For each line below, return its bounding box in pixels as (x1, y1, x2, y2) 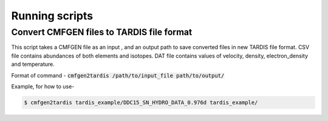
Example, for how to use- (11, 82, 75, 90)
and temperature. (11, 60, 55, 68)
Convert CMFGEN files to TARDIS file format (11, 27, 193, 38)
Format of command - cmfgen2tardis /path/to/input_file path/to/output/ (11, 71, 225, 79)
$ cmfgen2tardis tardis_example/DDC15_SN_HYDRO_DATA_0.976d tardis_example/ (24, 99, 258, 106)
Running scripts (11, 9, 94, 22)
